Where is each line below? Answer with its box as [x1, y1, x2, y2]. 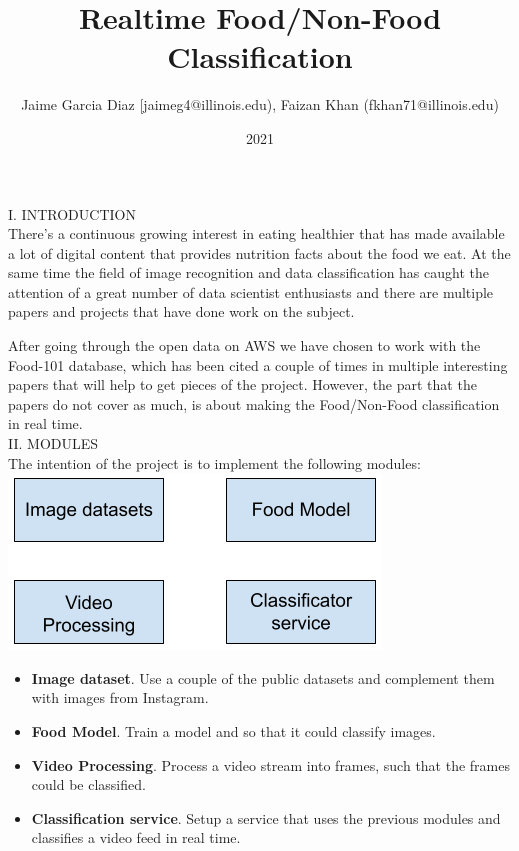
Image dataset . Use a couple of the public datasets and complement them [31, 667, 495, 688]
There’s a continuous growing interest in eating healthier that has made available [8, 223, 505, 244]
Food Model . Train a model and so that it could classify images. [31, 721, 436, 741]
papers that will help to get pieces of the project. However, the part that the [8, 374, 477, 395]
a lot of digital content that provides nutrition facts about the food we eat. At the [8, 242, 511, 263]
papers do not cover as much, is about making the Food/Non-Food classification [8, 393, 500, 414]
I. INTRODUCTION [8, 203, 136, 224]
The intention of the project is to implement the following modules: [8, 452, 421, 473]
